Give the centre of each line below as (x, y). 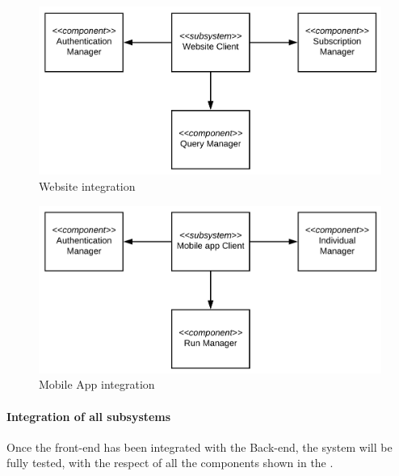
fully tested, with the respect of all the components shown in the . (170, 463)
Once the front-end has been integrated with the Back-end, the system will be (199, 447)
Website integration (87, 186)
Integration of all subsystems (89, 416)
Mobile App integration (97, 384)
